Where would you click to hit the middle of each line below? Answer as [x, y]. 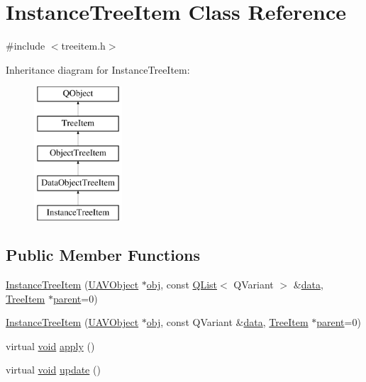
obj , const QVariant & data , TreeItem [227, 322]
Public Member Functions [103, 255]
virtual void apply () [50, 346]
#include [26, 46]
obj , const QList [182, 285]
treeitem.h [83, 46]
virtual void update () [53, 370]
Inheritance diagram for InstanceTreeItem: [98, 69]
